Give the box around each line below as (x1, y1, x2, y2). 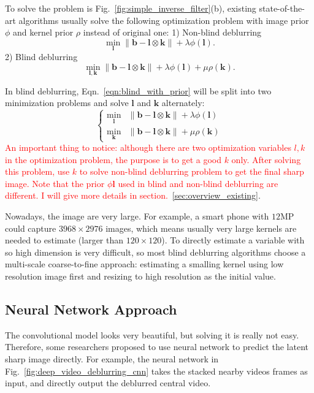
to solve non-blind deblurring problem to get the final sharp (79, 165, 304, 178)
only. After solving (231, 153, 301, 166)
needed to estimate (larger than (5, 234, 124, 246)
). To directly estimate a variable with (161, 234, 305, 246)
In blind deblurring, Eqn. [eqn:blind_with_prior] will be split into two (5, 84, 272, 97)
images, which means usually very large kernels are (105, 221, 297, 234)
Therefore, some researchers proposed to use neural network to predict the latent (5, 340, 308, 353)
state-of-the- (259, 2, 305, 14)
